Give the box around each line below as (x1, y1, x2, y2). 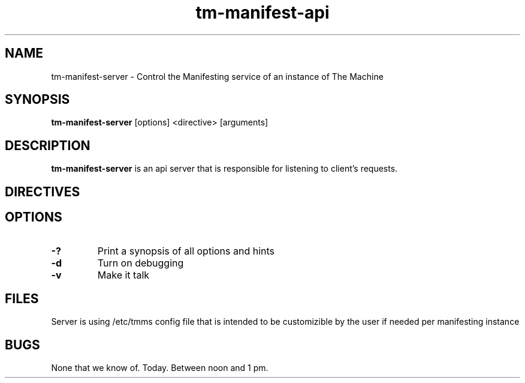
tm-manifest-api (195, 2, 330, 23)
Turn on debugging (97, 256, 184, 269)
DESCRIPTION (5, 137, 90, 153)
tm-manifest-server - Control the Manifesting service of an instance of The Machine (51, 71, 384, 82)
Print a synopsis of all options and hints (97, 244, 275, 257)
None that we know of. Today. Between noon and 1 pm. (51, 363, 268, 373)
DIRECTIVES (5, 184, 80, 199)
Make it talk (97, 268, 150, 281)
